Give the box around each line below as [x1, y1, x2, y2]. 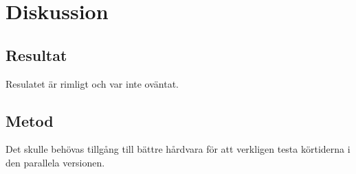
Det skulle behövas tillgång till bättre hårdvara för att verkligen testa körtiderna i [5, 142, 351, 156]
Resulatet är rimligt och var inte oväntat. [5, 76, 179, 90]
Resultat [5, 44, 67, 65]
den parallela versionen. [5, 155, 105, 169]
